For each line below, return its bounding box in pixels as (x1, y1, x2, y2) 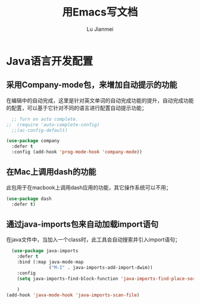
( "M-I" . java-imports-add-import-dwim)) (48, 265, 153, 271)
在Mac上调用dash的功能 (6, 167, 96, 177)
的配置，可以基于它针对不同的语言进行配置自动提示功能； (6, 104, 147, 111)
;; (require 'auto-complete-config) (6, 121, 100, 128)
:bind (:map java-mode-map (17, 259, 84, 265)
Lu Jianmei (86, 25, 114, 33)
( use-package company (6, 138, 60, 144)
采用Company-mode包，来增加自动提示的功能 (6, 80, 177, 90)
